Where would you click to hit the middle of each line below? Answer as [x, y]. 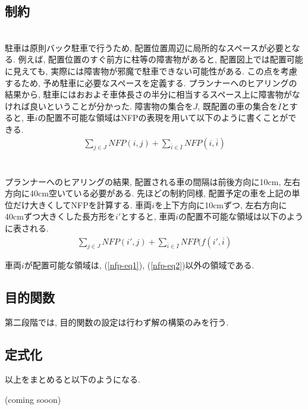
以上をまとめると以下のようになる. [73, 379]
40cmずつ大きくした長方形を [60, 216]
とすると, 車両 [148, 216]
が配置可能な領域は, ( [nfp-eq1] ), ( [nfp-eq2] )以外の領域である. [139, 265]
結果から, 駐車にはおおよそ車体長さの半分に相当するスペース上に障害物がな [153, 94]
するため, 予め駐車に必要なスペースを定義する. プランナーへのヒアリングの [151, 82]
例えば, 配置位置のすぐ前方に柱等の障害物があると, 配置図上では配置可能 [161, 59]
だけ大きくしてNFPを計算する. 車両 [82, 204]
